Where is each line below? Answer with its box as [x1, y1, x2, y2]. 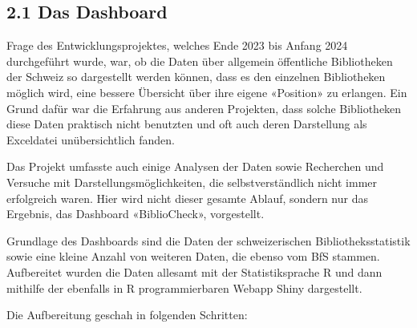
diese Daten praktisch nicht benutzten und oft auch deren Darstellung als [6, 115, 367, 132]
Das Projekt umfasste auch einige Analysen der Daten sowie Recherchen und [6, 158, 384, 175]
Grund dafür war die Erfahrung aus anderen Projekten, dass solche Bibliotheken [6, 99, 402, 116]
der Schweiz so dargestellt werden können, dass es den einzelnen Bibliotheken [6, 68, 386, 85]
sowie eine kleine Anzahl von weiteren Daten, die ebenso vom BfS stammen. [6, 248, 380, 265]
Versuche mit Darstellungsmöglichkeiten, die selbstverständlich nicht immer [6, 173, 378, 190]
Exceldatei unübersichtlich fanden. [6, 131, 175, 148]
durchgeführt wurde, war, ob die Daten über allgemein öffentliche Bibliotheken [6, 52, 393, 69]
